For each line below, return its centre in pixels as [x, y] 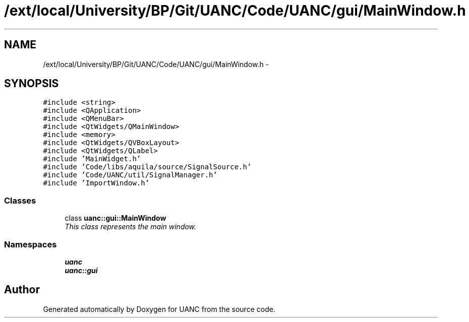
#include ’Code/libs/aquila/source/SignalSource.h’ [147, 167]
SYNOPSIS [32, 84]
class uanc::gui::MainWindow [115, 218]
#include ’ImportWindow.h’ [96, 183]
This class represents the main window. [131, 227]
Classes [20, 200]
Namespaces [31, 244]
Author [22, 290]
